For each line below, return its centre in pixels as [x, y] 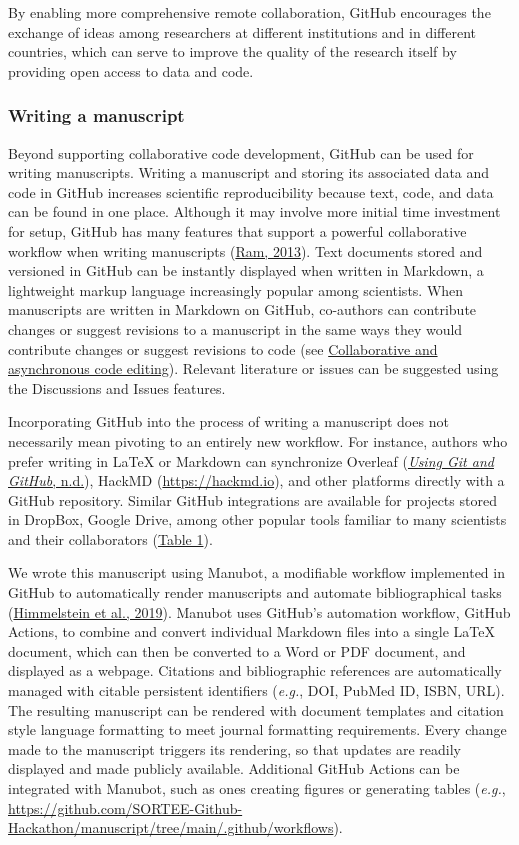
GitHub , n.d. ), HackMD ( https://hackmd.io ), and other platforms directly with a [256, 480]
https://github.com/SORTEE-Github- [125, 807]
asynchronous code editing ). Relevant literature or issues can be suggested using [253, 368]
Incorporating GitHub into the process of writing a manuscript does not [228, 421]
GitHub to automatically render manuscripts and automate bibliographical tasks [255, 592]
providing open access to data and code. [131, 70]
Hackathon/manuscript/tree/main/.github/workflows [171, 827]
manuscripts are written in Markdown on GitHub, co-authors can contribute [242, 309]
